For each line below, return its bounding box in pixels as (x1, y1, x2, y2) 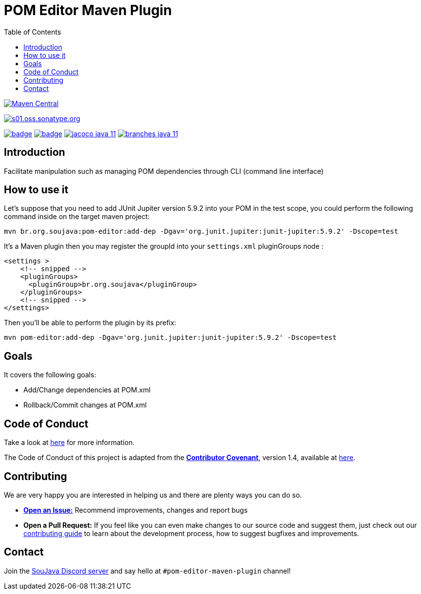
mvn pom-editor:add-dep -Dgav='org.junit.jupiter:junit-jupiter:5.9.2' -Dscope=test (4, 334, 337, 342)
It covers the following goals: (4, 371, 96, 379)
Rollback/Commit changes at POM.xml (23, 401, 147, 409)
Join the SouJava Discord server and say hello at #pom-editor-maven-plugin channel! (4, 566, 291, 575)
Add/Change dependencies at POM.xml (23, 386, 151, 394)
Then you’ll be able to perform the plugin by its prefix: (4, 318, 176, 327)
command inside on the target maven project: (4, 212, 150, 221)
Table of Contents (4, 27, 61, 36)
